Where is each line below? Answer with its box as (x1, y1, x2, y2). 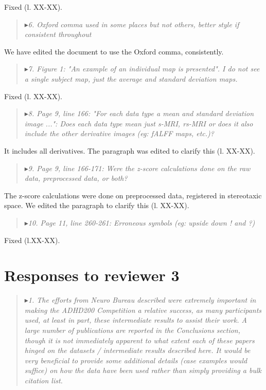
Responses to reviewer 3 (4, 265, 180, 286)
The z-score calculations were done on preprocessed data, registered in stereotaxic (4, 190, 262, 200)
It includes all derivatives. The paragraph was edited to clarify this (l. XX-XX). (4, 145, 255, 156)
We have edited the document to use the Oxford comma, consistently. (4, 46, 224, 57)
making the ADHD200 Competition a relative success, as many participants (24, 304, 262, 315)
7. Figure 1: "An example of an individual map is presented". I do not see (28, 63, 260, 74)
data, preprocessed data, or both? (24, 173, 128, 183)
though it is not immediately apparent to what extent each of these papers (24, 335, 255, 345)
